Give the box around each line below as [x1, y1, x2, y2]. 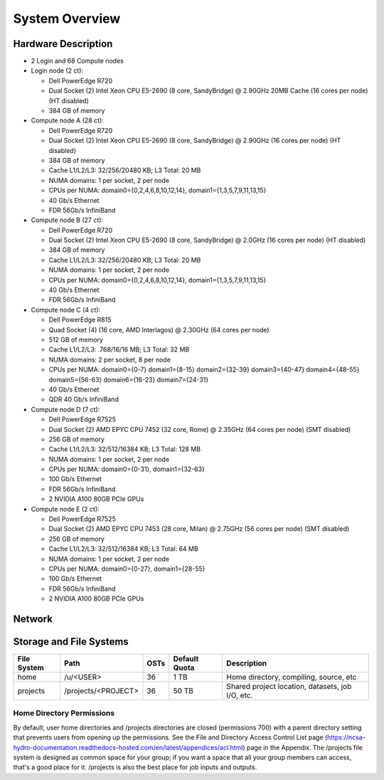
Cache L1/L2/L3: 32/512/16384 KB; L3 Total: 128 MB [48, 445, 201, 453]
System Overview [13, 11, 121, 26]
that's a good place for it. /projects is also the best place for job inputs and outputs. [13, 763, 257, 771]
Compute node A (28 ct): [31, 116, 105, 125]
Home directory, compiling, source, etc [226, 673, 357, 682]
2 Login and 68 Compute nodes [31, 57, 124, 65]
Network [13, 613, 53, 625]
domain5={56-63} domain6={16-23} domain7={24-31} [48, 375, 209, 384]
